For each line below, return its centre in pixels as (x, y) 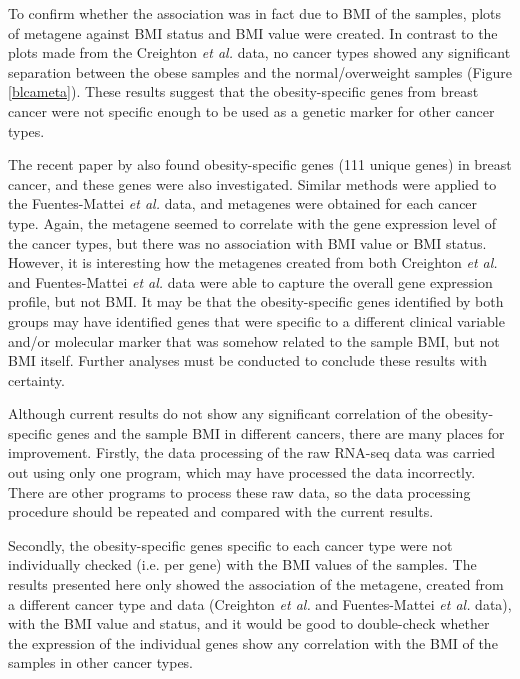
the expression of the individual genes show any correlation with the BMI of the (253, 642)
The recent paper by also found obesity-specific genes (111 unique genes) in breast (260, 164)
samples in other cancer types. (101, 662)
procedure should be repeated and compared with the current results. (221, 511)
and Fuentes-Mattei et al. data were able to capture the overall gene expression (250, 281)
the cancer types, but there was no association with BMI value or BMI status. (247, 242)
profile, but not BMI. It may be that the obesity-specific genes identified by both (256, 301)
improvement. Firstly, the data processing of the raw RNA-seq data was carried (252, 452)
